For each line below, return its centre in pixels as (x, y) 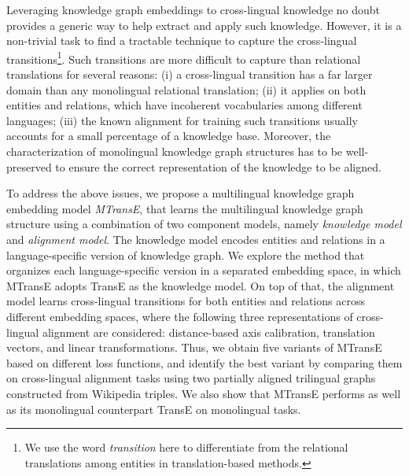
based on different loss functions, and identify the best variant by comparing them (204, 362)
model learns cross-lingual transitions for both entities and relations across (186, 301)
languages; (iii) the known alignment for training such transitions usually (182, 120)
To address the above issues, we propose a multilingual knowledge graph (181, 193)
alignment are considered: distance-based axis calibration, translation (208, 332)
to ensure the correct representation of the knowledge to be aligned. (218, 166)
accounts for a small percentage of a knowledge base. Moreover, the (169, 136)
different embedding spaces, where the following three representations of (180, 316)
